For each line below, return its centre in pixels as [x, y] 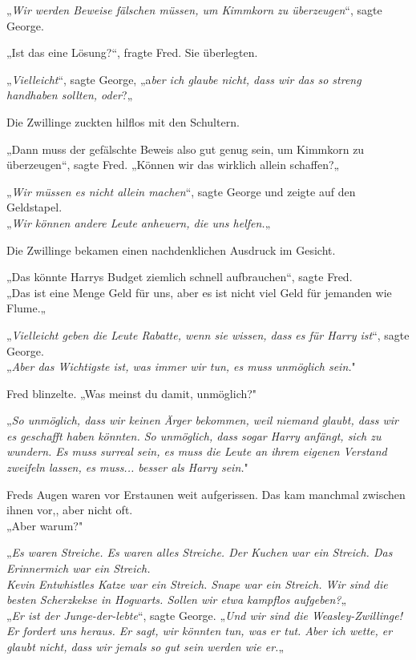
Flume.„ [26, 308]
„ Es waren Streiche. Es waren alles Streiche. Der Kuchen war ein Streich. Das [200, 552]
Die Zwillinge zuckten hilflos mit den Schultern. [123, 121]
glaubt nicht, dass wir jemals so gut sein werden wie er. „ [145, 646]
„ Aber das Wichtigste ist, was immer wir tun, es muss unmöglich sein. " [181, 366]
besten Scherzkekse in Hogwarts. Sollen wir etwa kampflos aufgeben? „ [177, 600]
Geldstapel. [34, 207]
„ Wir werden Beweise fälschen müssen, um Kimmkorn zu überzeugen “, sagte [194, 10]
